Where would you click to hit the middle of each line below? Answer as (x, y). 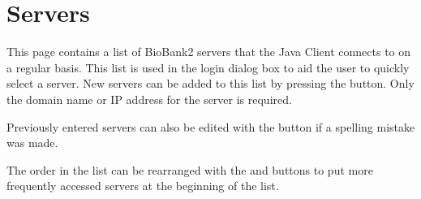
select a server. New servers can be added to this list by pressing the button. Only (210, 83)
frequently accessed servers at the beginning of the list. (143, 186)
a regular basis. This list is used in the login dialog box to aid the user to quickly (208, 67)
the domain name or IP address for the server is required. (149, 99)
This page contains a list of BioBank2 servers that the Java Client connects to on (209, 52)
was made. (32, 143)
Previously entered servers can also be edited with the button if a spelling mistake (211, 126)
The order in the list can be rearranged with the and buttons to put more (190, 169)
